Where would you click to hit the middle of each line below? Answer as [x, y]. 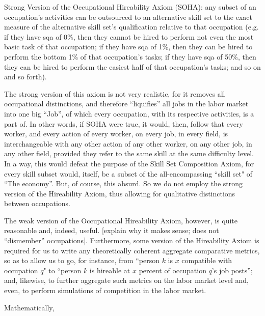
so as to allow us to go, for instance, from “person [82, 260]
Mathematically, [29, 307]
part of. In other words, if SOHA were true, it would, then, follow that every [124, 123]
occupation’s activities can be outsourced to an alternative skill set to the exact [128, 17]
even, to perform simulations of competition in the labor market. [105, 290]
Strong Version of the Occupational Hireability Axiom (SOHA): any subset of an [130, 7]
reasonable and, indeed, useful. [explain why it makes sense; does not [112, 230]
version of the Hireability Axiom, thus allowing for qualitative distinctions [120, 193]
